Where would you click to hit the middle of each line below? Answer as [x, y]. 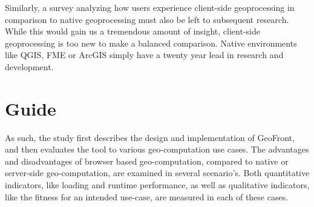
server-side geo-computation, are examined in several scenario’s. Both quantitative [157, 173]
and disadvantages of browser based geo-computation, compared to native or [147, 161]
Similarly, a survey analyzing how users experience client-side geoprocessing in [150, 7]
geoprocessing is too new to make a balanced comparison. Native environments [151, 43]
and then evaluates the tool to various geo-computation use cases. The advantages [157, 149]
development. [29, 66]
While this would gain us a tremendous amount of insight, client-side [132, 31]
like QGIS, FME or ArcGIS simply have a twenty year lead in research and [144, 55]
